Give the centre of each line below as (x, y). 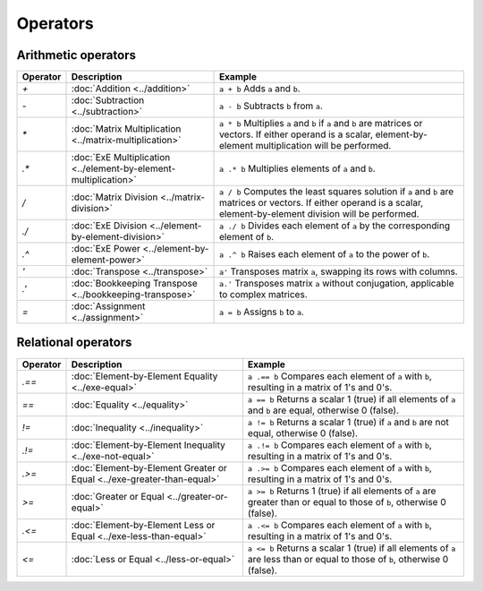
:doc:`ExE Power (106, 249)
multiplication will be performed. (323, 146)
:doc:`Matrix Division (114, 197)
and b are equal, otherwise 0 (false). (323, 410)
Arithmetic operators (76, 55)
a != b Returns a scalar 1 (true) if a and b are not (348, 422)
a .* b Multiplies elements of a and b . (297, 168)
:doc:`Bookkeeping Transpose (135, 284)
